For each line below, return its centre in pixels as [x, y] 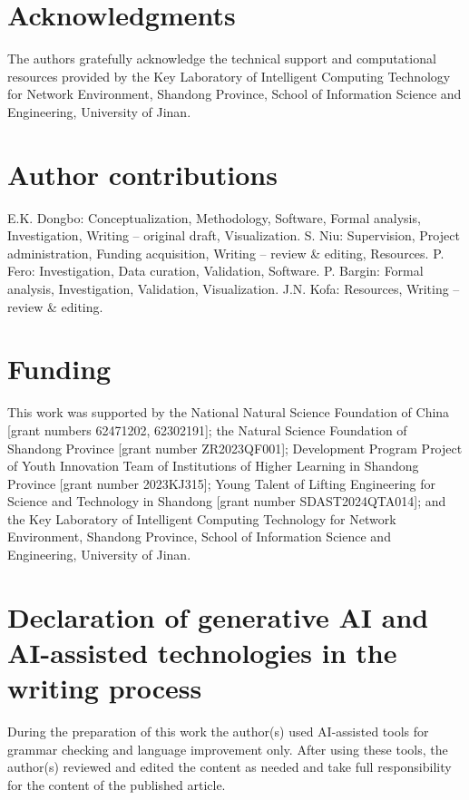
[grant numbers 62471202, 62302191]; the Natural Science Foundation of [207, 429]
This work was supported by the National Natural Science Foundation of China [229, 412]
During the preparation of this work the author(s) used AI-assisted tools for [218, 732]
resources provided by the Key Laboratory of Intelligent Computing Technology [229, 76]
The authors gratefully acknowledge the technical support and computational [222, 59]
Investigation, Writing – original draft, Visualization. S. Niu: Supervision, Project [234, 235]
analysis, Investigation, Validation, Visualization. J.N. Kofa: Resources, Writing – [234, 288]
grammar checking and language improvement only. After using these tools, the [228, 749]
